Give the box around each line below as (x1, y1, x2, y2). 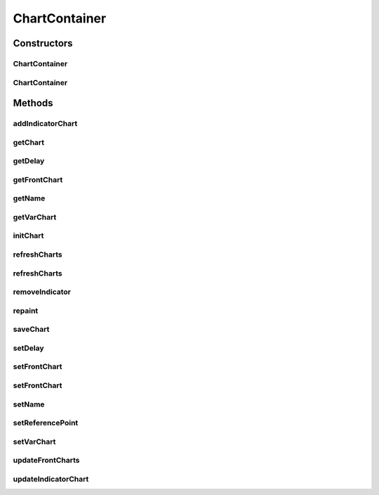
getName (13, 193, 46, 203)
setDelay (13, 343, 44, 353)
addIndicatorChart (13, 119, 78, 129)
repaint (13, 306, 39, 316)
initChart (13, 231, 44, 240)
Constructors (13, 37, 73, 49)
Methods (13, 97, 53, 109)
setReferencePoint (13, 418, 79, 428)
